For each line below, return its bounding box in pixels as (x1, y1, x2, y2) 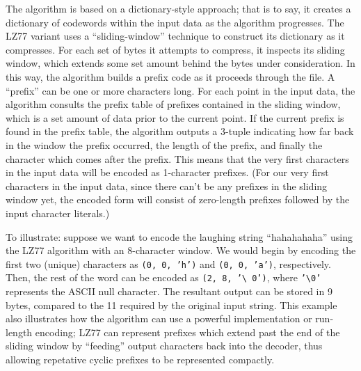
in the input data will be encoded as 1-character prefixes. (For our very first (6, 165, 329, 180)
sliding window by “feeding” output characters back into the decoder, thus (6, 338, 323, 353)
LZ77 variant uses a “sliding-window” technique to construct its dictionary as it (6, 29, 345, 43)
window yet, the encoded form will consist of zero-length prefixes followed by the (6, 192, 350, 207)
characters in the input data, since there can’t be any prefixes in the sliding (6, 178, 328, 193)
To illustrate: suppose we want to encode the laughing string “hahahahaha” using (6, 229, 353, 244)
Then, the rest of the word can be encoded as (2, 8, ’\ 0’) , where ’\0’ (6, 270, 321, 285)
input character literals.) (6, 205, 110, 220)
